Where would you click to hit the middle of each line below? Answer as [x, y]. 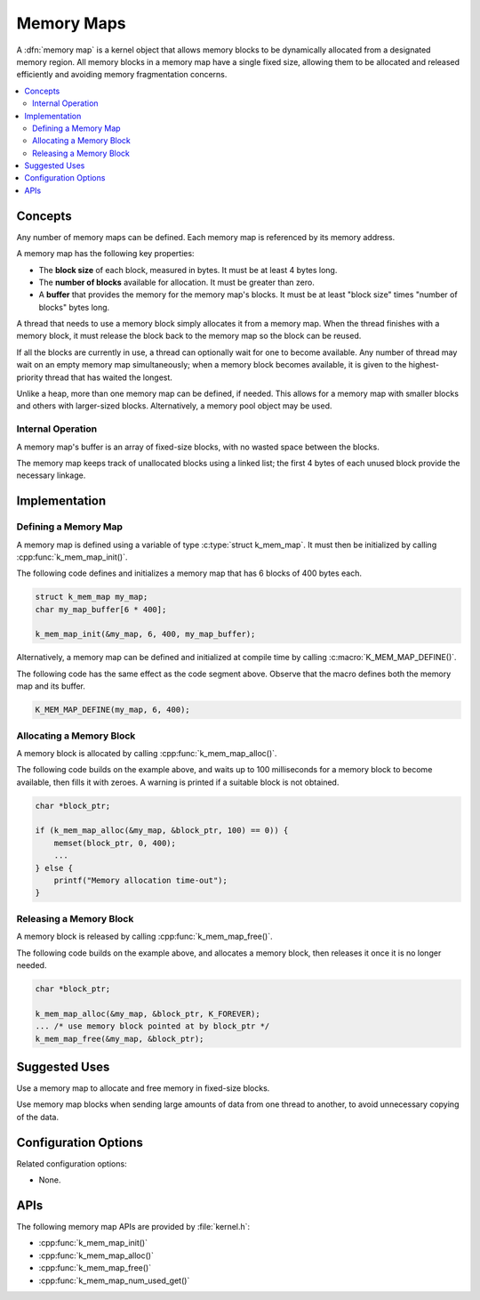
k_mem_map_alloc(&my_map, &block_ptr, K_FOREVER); [148, 1013]
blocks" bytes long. [74, 307]
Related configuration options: [72, 1163]
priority [30, 377]
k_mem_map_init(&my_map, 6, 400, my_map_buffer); [145, 634]
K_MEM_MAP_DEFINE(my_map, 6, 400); [112, 710]
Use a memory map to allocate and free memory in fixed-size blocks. [143, 1088]
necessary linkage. [51, 475]
